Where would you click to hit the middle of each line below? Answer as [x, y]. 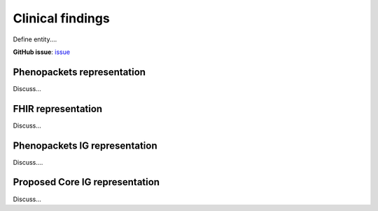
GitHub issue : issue [41, 52]
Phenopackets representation [79, 72]
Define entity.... [35, 39]
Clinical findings [61, 18]
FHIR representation [58, 109]
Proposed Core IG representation [86, 182]
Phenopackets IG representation [85, 145]
